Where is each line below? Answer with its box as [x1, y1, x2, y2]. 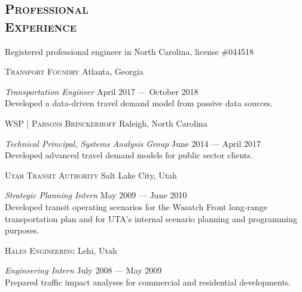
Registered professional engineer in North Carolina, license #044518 [5, 45, 254, 57]
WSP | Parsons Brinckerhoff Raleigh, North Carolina [5, 116, 208, 129]
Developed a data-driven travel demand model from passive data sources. [5, 97, 273, 109]
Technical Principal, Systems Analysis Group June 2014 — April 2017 [5, 137, 261, 149]
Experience [5, 17, 77, 35]
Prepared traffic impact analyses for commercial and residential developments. [5, 275, 291, 288]
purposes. [5, 224, 39, 236]
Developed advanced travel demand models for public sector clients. [5, 149, 253, 161]
